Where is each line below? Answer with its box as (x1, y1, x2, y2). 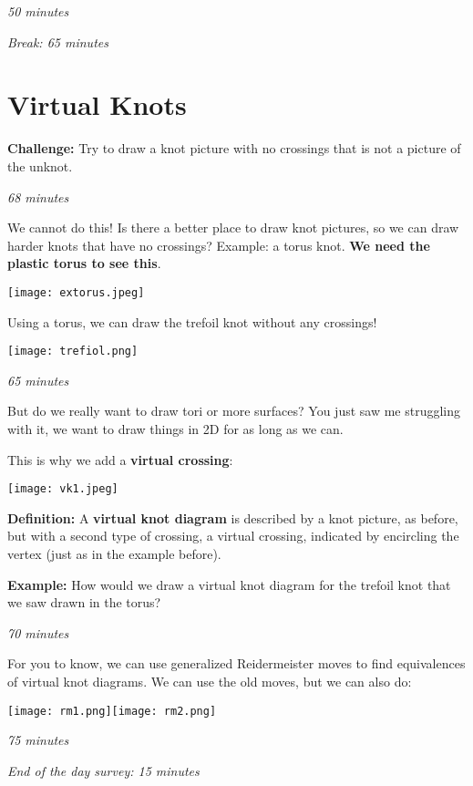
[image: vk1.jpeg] (7, 482, 118, 496)
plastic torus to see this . (7, 253, 161, 273)
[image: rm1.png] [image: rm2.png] (7, 704, 217, 718)
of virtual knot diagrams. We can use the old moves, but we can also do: (7, 671, 412, 690)
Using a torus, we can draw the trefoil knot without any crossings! (7, 312, 377, 331)
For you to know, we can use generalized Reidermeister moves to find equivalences (7, 654, 466, 673)
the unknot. (7, 156, 73, 175)
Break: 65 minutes (7, 32, 108, 51)
